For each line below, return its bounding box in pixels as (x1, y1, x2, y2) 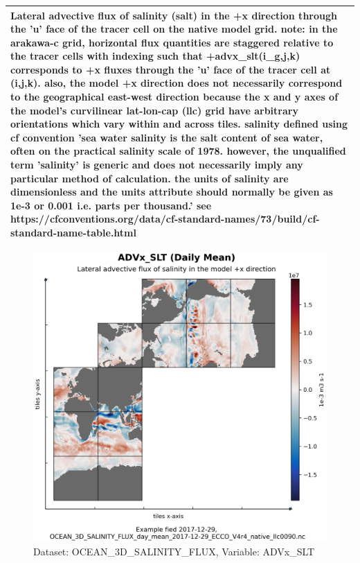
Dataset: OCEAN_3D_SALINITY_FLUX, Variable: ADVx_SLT (33, 544, 315, 559)
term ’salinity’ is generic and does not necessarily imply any (10, 157, 303, 172)
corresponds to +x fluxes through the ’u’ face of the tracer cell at (10, 62, 331, 76)
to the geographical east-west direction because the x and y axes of (10, 89, 339, 104)
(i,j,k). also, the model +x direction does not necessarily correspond (10, 76, 343, 90)
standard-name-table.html (10, 225, 136, 239)
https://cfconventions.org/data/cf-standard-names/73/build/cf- (10, 211, 320, 226)
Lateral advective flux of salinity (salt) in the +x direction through (10, 8, 337, 22)
